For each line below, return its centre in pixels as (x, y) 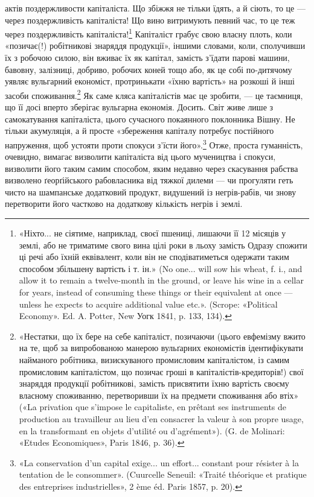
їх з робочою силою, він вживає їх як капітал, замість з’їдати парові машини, (147, 58)
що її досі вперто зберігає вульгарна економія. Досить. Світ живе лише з (139, 107)
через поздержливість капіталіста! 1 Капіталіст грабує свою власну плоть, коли (149, 33)
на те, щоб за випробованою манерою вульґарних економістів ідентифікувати (161, 348)
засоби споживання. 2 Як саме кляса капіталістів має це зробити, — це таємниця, (154, 94)
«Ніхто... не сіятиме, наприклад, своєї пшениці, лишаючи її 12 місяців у (152, 233)
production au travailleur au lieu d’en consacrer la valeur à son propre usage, (161, 418)
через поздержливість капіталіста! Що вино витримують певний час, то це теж (150, 20)
